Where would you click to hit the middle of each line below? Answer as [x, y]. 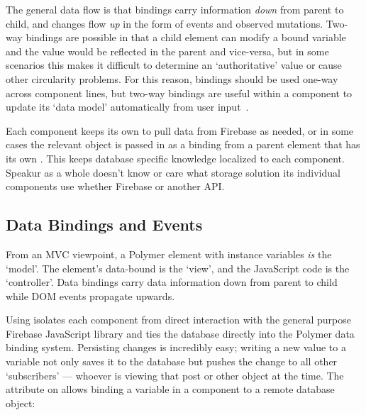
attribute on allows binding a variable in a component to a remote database [170, 389]
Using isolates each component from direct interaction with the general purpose [178, 320]
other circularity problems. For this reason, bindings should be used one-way [172, 78]
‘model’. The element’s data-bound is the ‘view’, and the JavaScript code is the [178, 268]
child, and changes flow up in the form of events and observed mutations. [165, 23]
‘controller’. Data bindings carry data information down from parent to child [172, 282]
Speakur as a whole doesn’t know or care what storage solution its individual [173, 172]
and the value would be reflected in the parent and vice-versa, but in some [167, 51]
